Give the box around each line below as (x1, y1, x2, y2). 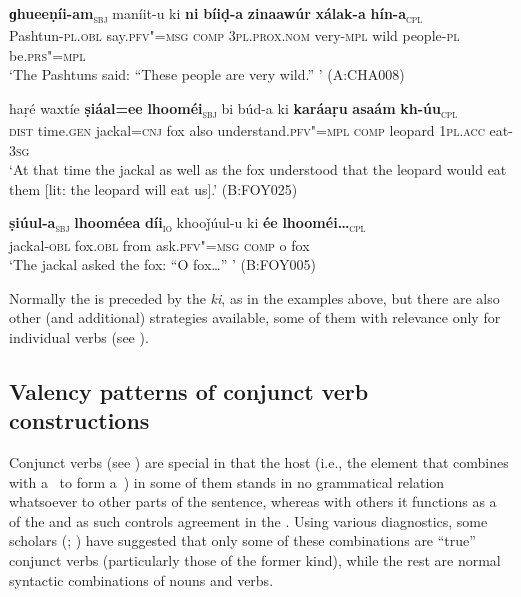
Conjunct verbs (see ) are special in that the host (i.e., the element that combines (9, 452, 509, 473)
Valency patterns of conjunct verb (9, 375, 369, 406)
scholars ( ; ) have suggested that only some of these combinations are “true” (9, 530, 476, 551)
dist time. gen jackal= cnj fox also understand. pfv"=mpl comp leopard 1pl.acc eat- (9, 120, 513, 141)
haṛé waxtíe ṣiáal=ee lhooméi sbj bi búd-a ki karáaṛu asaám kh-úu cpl (9, 97, 458, 121)
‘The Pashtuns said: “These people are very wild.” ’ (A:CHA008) (9, 64, 405, 85)
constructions (9, 405, 150, 436)
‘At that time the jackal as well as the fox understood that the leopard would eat (9, 159, 507, 180)
